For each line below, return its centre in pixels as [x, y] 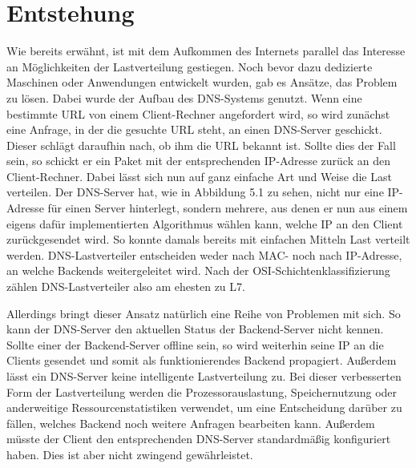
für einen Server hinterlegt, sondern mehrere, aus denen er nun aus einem [228, 208]
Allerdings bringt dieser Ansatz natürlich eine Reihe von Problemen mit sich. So [204, 313]
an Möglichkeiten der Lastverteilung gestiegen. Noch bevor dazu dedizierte [190, 66]
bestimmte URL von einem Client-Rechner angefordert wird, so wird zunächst [198, 113]
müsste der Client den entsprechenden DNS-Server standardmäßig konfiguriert [199, 439]
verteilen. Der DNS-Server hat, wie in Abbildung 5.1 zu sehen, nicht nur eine [195, 192]
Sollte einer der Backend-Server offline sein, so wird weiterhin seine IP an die [195, 344]
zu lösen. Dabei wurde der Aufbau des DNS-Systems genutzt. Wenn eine [184, 97]
